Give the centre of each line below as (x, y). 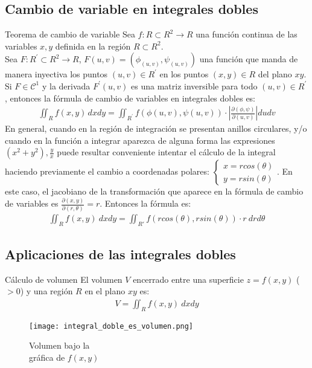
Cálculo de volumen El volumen (64, 279)
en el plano (105, 291)
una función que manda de (249, 59)
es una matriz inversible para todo (194, 86)
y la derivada (66, 86)
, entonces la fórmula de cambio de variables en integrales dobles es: (130, 98)
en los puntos (184, 74)
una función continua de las (247, 34)
